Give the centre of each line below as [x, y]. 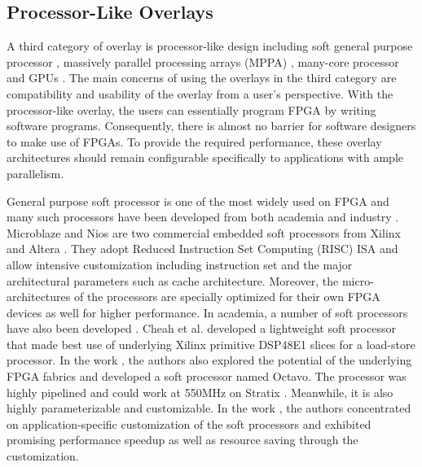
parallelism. [35, 173]
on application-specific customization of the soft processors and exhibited [189, 423]
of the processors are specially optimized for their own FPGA [227, 297]
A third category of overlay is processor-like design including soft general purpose [210, 46]
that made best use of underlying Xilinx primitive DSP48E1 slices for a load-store [211, 344]
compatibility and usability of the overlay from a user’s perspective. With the [200, 93]
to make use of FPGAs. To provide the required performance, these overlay [194, 141]
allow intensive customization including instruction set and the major [180, 264]
